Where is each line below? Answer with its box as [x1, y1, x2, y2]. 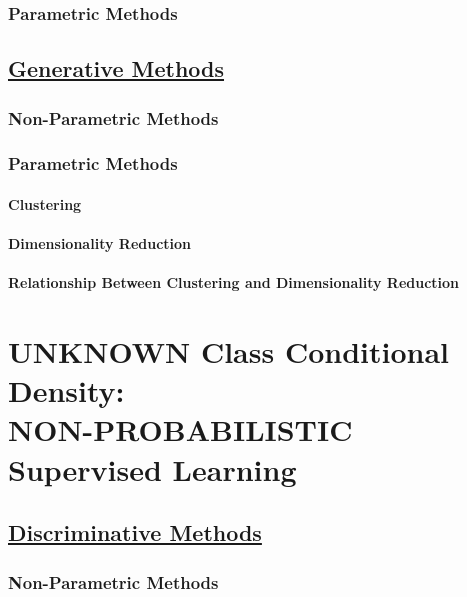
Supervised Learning [8, 448, 297, 489]
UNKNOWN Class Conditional [8, 331, 450, 372]
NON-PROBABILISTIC [8, 409, 353, 450]
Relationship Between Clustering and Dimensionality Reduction [8, 272, 460, 293]
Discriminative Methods [8, 517, 262, 548]
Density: [8, 370, 125, 411]
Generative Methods [8, 53, 225, 84]
